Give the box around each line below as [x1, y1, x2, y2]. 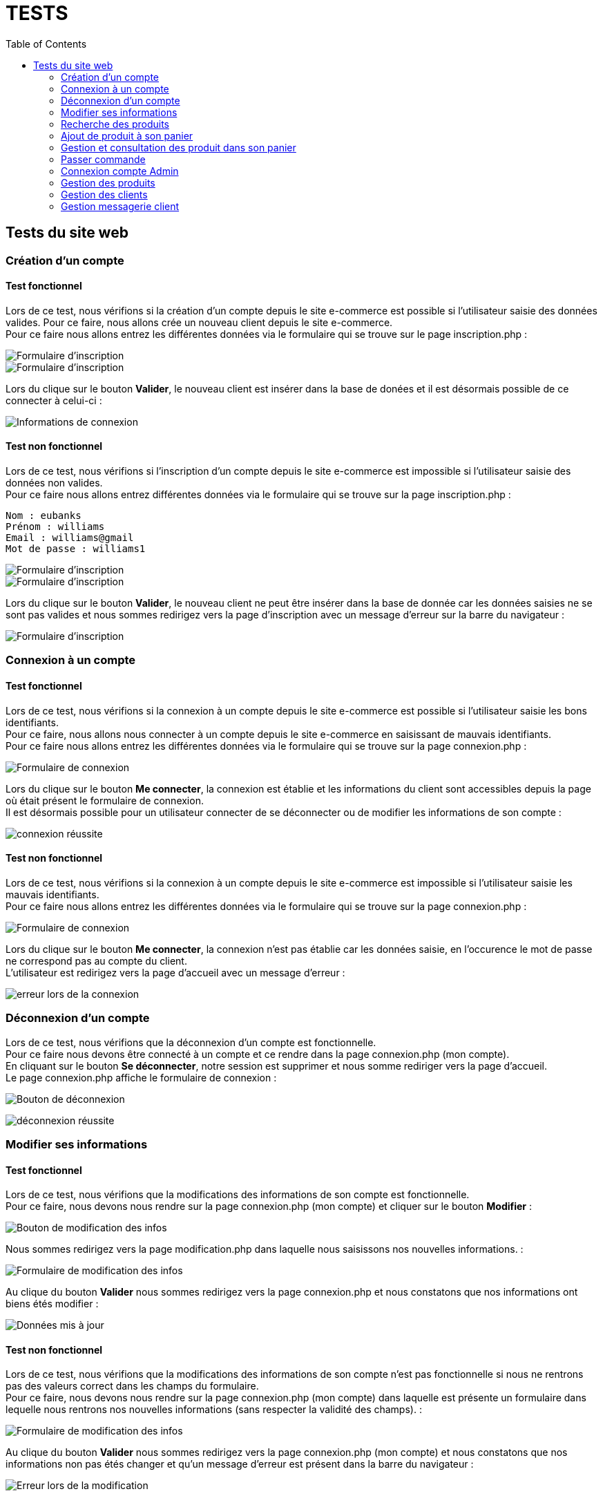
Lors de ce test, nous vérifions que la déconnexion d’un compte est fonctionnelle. [6, 1036, 376, 1048]
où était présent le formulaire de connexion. [6, 794, 204, 806]
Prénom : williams [6, 521, 105, 533]
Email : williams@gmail [6, 532, 134, 544]
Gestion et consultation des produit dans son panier [61, 141, 296, 153]
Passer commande [61, 153, 146, 165]
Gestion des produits [61, 176, 155, 189]
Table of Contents [6, 37, 87, 50]
